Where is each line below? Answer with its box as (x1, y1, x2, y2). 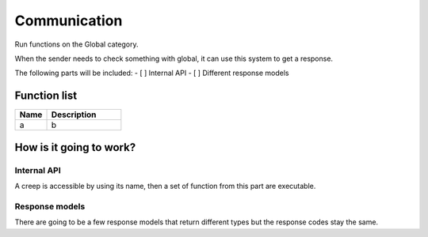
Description (51, 109, 97, 120)
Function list (14, 89, 78, 103)
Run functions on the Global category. (14, 39, 139, 49)
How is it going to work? (14, 141, 136, 154)
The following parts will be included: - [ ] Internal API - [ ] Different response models (14, 68, 289, 78)
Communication (14, 12, 123, 29)
